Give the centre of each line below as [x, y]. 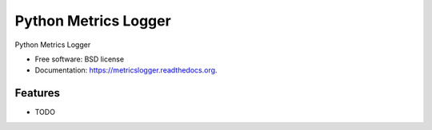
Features [37, 93]
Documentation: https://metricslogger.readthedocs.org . [126, 70]
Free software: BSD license [79, 59]
